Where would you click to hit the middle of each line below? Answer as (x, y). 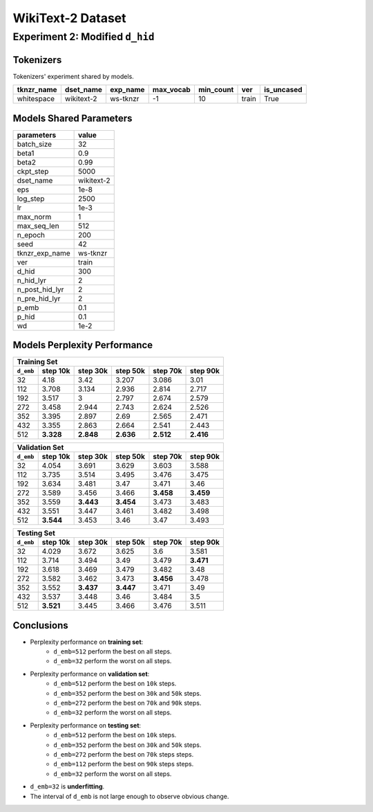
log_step (31, 199)
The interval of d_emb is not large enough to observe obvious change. (130, 796)
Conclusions (40, 625)
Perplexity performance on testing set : (86, 725)
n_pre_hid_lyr (39, 298)
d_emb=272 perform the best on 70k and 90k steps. (127, 703)
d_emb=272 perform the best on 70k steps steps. (124, 754)
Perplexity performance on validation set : (90, 674)
